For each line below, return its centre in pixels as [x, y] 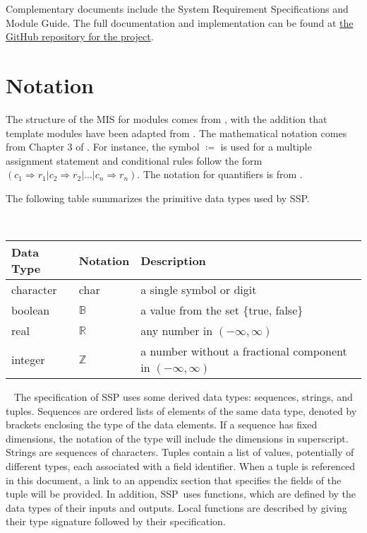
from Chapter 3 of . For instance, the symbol [103, 147]
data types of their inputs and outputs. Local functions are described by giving [176, 507]
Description [173, 260]
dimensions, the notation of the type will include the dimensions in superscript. [177, 438]
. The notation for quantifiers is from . [220, 174]
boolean [31, 310]
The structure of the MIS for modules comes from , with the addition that [167, 118]
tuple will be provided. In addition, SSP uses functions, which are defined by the [181, 494]
